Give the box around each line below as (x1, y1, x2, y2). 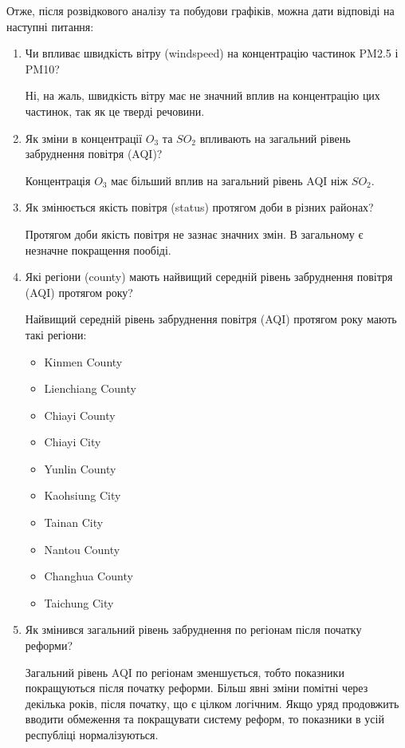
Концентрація (25, 172, 91, 188)
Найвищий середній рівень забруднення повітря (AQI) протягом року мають (25, 311, 397, 327)
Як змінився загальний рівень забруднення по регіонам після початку (25, 621, 362, 638)
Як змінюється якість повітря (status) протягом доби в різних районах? (25, 199, 374, 216)
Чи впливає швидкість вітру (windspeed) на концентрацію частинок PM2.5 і (25, 45, 399, 61)
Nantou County (44, 540, 120, 557)
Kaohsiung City (44, 487, 121, 504)
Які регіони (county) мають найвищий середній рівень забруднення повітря (25, 268, 393, 285)
